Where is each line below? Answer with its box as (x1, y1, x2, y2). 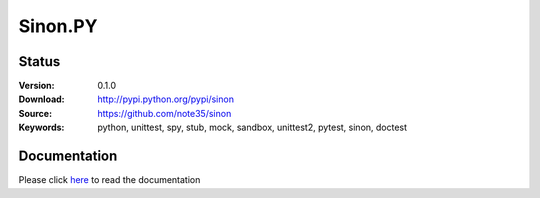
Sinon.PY (18, 15, 98, 37)
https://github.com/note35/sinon (97, 107, 232, 119)
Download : (18, 93, 65, 105)
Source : (18, 107, 53, 119)
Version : (18, 80, 55, 92)
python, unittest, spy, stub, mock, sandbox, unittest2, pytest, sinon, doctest (97, 121, 408, 134)
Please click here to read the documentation (18, 174, 201, 186)
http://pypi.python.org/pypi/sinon (97, 93, 235, 105)
